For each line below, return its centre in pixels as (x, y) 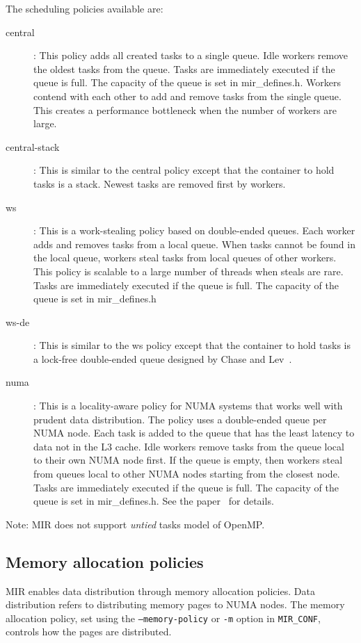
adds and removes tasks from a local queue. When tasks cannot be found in (194, 244)
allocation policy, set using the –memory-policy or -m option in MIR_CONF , (163, 618)
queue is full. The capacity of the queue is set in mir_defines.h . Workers (187, 82)
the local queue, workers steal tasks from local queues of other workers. (185, 258)
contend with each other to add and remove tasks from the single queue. (187, 96)
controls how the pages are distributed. (89, 632)
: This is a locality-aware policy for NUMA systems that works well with (188, 406)
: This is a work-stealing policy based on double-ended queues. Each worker (194, 230)
